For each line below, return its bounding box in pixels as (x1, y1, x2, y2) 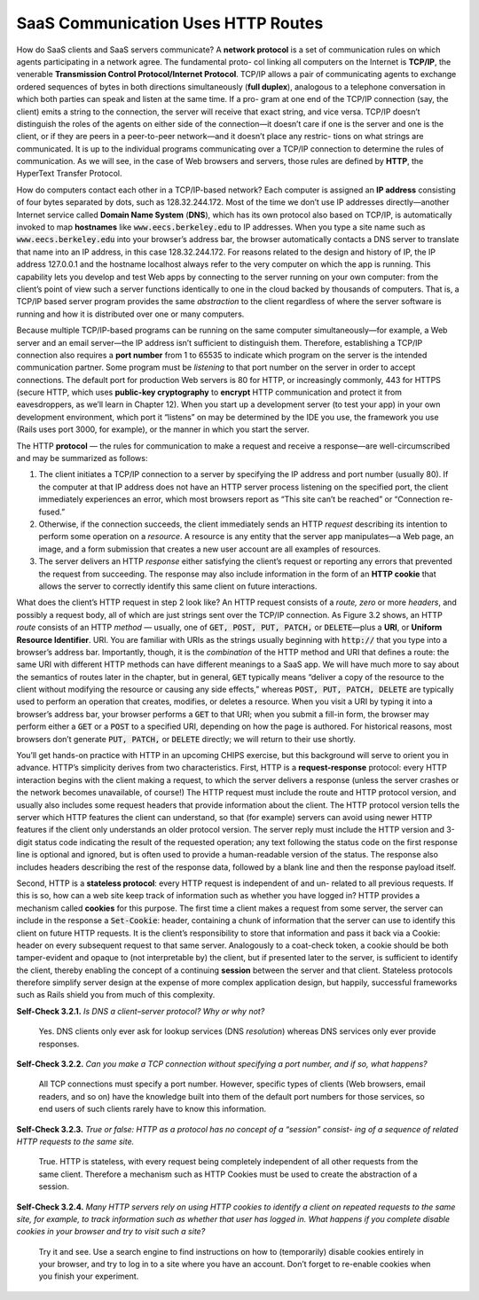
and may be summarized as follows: (16, 453, 148, 464)
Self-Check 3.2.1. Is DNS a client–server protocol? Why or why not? (16, 1006, 265, 1016)
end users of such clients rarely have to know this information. (38, 1104, 266, 1115)
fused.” (38, 506, 66, 517)
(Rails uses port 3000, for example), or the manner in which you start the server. (16, 424, 310, 435)
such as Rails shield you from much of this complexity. (16, 990, 216, 1000)
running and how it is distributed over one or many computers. (16, 309, 245, 319)
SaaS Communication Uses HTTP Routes (16, 13, 324, 33)
